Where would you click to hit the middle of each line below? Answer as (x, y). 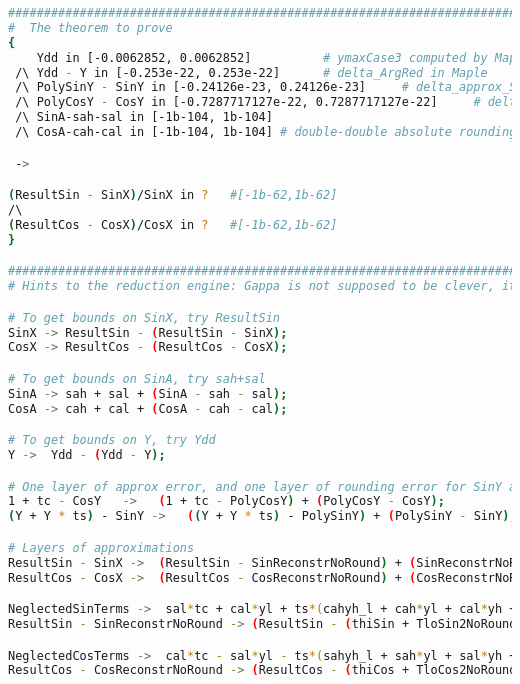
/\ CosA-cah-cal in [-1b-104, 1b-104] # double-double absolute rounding (266, 132)
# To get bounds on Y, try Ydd (112, 440)
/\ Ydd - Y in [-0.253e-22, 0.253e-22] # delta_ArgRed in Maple (251, 72)
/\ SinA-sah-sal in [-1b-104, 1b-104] (144, 117)
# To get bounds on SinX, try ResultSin (144, 317)
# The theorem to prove (90, 27)
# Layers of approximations (101, 547)
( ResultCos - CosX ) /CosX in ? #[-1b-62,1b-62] (173, 224)
